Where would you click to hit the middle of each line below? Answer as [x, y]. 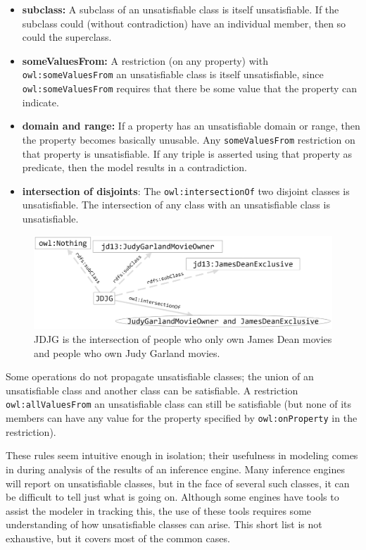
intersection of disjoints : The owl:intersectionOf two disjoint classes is [186, 190]
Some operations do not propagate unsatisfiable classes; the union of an [160, 376]
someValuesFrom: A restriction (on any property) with [145, 60]
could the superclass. [67, 37]
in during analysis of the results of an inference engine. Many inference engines [176, 469]
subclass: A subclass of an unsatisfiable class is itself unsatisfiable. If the [181, 9]
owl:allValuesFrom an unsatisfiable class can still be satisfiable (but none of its [178, 404]
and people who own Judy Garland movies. [127, 352]
